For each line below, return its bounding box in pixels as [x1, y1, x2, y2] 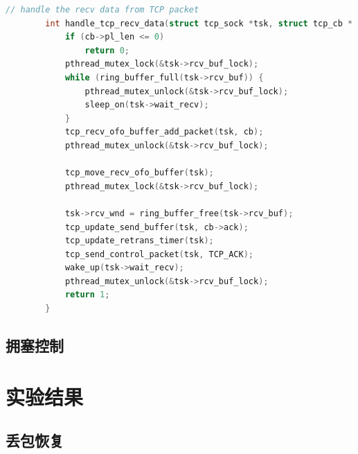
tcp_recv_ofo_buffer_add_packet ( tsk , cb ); [64, 127, 264, 137]
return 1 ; [64, 290, 110, 300]
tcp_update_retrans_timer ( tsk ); [64, 236, 214, 246]
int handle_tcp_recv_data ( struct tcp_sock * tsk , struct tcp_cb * [45, 18, 353, 28]
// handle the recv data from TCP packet [6, 5, 199, 15]
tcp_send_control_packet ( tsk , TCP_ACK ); [64, 249, 253, 259]
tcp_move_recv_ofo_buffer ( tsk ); [64, 168, 214, 178]
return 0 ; [84, 45, 130, 55]
